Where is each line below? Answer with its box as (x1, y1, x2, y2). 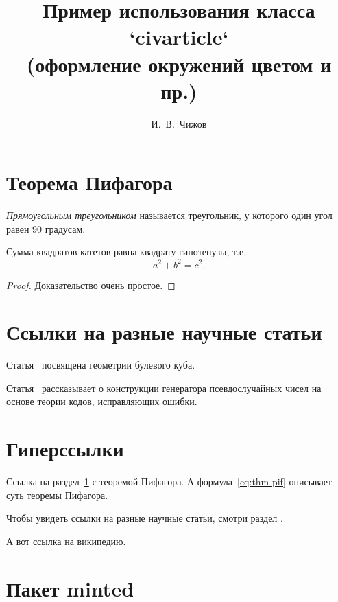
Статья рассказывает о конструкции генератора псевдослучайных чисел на (6, 380, 322, 395)
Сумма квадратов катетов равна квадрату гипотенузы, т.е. (6, 244, 247, 259)
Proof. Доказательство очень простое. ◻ (6, 277, 176, 292)
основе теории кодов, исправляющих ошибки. (6, 394, 197, 408)
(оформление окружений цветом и (26, 49, 332, 78)
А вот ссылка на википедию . (6, 533, 126, 548)
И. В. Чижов (151, 116, 207, 130)
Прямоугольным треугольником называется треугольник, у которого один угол (6, 208, 333, 222)
